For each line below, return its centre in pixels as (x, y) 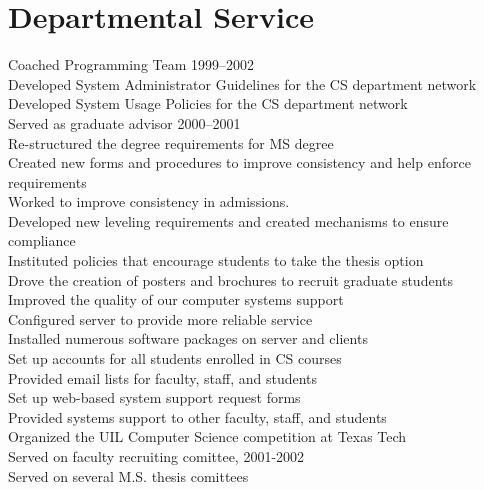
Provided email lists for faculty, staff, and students (163, 377)
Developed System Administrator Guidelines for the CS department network (242, 83)
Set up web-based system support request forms (154, 397)
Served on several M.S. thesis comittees (128, 475)
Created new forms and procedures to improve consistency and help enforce (239, 162)
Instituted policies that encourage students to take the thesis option (216, 260)
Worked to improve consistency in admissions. (149, 201)
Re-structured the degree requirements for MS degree (171, 142)
